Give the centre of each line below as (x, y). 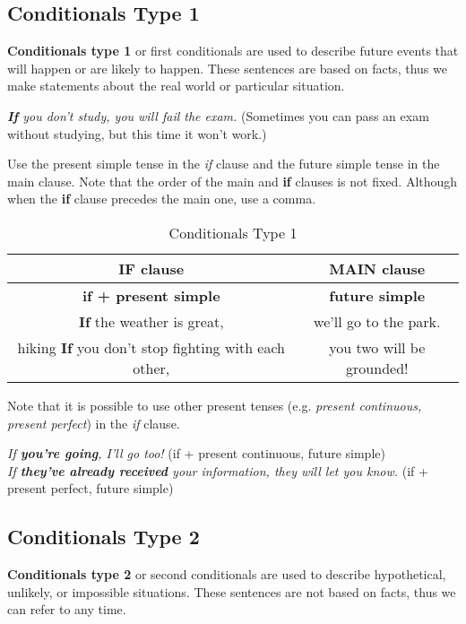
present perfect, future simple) (91, 488)
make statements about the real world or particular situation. (176, 86)
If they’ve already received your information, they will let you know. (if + (218, 470)
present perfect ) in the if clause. (94, 423)
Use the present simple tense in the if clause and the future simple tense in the (224, 164)
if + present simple (151, 295)
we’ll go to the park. (377, 321)
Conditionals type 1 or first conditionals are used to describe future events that (233, 51)
